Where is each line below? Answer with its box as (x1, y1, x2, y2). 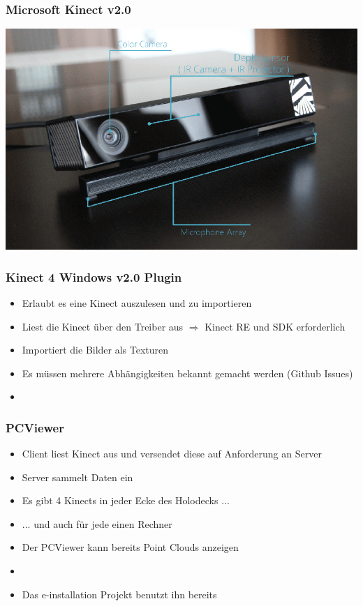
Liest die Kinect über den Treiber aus (22, 319, 184, 333)
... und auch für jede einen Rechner (22, 516, 172, 531)
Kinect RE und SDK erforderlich (205, 319, 346, 333)
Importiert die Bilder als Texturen (22, 342, 169, 357)
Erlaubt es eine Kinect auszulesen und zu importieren (22, 295, 252, 310)
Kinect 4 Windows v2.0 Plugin (6, 268, 182, 285)
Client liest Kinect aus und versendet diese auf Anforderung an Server (22, 446, 322, 461)
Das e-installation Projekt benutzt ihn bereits (22, 586, 217, 601)
